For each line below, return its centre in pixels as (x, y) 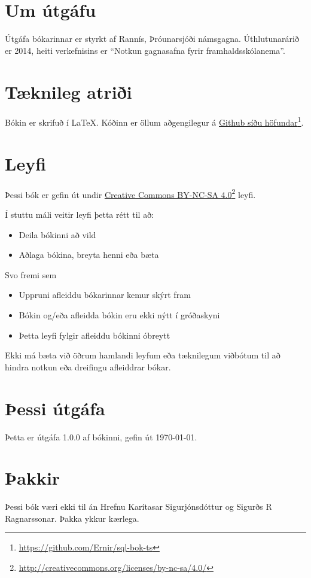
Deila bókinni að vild (57, 234)
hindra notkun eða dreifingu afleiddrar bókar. (88, 366)
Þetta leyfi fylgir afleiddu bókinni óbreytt (94, 335)
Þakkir (33, 478)
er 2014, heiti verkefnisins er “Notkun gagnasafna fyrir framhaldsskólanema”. (145, 50)
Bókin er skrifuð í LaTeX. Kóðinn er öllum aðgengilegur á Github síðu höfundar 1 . (154, 121)
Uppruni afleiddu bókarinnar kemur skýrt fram (105, 295)
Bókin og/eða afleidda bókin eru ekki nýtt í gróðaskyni (119, 315)
